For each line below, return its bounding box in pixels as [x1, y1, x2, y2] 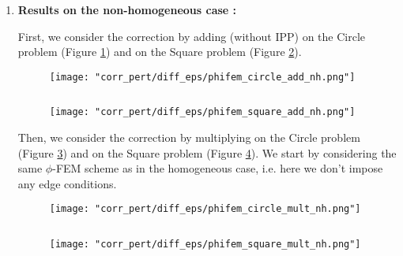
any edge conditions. [17, 175, 117, 191]
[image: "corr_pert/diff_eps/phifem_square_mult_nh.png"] [49, 239, 361, 250]
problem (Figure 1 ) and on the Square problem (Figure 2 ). [17, 43, 302, 60]
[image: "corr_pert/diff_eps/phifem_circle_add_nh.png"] [49, 71, 356, 83]
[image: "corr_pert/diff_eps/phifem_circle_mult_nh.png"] [49, 203, 361, 215]
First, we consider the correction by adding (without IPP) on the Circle [17, 28, 366, 44]
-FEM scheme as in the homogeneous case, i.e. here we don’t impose [52, 160, 383, 176]
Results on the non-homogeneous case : [17, 2, 237, 17]
